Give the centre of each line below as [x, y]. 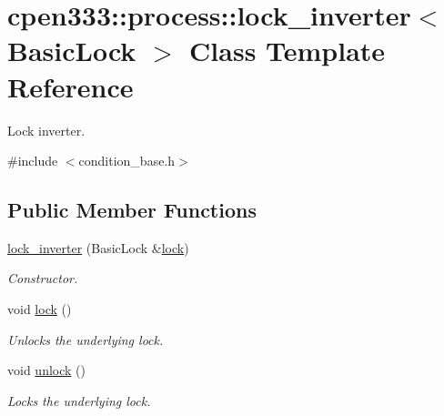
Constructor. [43, 278]
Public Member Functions [132, 210]
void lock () [40, 309]
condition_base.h [127, 161]
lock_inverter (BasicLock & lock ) [98, 247]
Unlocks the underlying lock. [86, 339]
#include [33, 161]
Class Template [288, 51]
